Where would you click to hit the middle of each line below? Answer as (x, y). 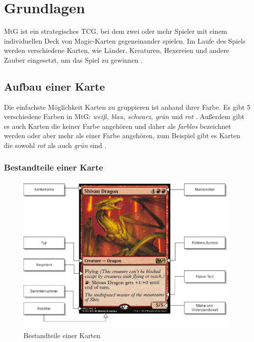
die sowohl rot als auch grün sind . (55, 145)
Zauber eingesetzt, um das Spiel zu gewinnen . (73, 60)
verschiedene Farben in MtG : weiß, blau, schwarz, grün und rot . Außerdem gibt (124, 116)
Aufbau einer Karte (55, 86)
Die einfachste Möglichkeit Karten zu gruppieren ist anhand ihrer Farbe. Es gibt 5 (127, 107)
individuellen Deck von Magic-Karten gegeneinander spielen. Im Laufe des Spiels (125, 40)
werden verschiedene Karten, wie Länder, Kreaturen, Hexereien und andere (117, 50)
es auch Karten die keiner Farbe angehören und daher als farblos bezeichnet (117, 126)
